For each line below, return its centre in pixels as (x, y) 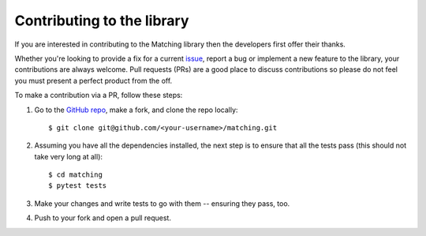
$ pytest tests (78, 186)
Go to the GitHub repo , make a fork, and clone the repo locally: (136, 110)
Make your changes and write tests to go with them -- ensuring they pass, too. (162, 203)
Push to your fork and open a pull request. (103, 218)
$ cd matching (75, 175)
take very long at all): (68, 156)
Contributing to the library (102, 21)
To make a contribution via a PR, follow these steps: (99, 96)
